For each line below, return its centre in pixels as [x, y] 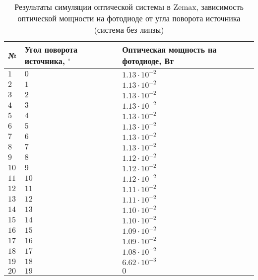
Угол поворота [51, 49]
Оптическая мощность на [169, 49]
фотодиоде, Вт [148, 61]
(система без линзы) [129, 30]
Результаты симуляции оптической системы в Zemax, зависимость [129, 7]
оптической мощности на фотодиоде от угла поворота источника [129, 18]
